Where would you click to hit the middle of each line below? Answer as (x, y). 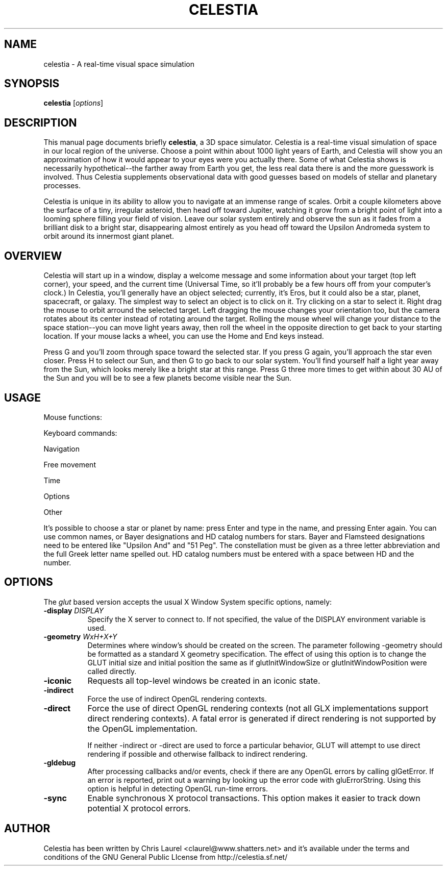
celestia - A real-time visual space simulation (119, 64)
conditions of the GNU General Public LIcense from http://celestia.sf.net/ (166, 857)
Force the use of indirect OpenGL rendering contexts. (177, 699)
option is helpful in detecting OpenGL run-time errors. (178, 788)
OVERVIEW (33, 256)
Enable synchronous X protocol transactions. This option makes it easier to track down (254, 798)
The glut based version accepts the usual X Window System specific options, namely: (188, 602)
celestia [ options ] (73, 103)
